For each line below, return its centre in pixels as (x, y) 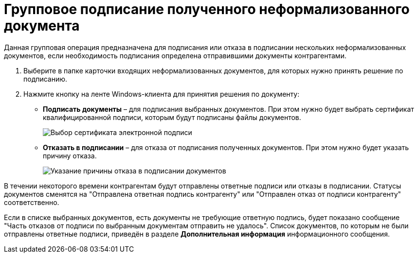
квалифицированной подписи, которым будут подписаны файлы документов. (172, 117)
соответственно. (32, 202)
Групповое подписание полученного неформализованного (207, 9)
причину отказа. (70, 155)
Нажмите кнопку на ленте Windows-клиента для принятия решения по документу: (162, 94)
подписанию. (45, 79)
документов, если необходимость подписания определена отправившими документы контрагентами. (175, 55)
